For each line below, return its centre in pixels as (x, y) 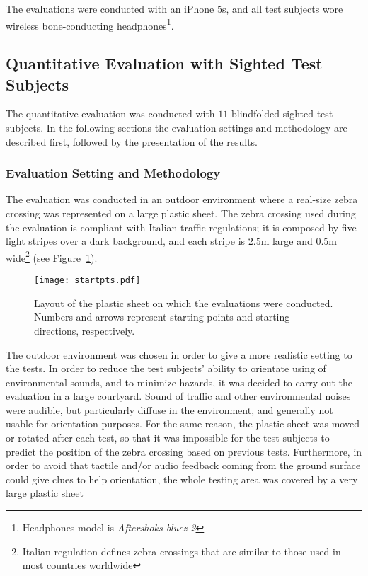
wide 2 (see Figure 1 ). (52, 256)
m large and (287, 241)
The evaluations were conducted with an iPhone (110, 8)
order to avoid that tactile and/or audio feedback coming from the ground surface (183, 465)
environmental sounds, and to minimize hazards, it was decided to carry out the (179, 382)
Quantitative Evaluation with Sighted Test (164, 63)
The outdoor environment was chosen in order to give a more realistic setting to (179, 354)
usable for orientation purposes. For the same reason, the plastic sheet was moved (183, 424)
